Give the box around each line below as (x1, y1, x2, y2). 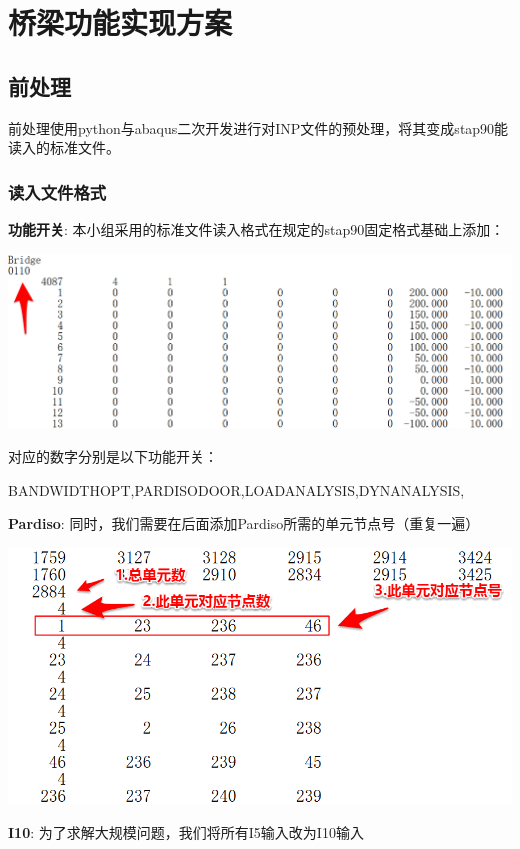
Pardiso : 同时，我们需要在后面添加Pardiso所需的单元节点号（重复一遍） (8, 513, 480, 534)
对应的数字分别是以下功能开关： (8, 446, 218, 467)
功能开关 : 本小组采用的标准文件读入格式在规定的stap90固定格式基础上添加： (8, 218, 505, 239)
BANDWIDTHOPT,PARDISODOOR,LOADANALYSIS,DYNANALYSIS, (8, 479, 465, 500)
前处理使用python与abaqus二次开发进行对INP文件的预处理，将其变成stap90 (8, 117, 495, 138)
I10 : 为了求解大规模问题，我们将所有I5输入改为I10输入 (8, 821, 364, 842)
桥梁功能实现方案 (8, 2, 233, 43)
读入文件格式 (8, 179, 107, 204)
